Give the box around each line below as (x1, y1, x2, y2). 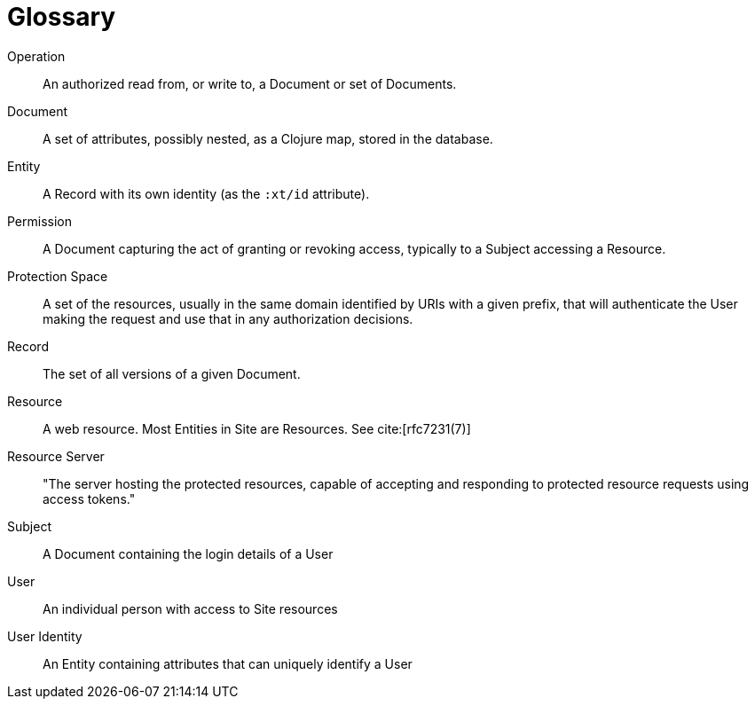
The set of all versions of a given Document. (43, 365, 301, 381)
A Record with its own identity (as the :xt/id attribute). (43, 185, 370, 201)
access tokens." (43, 490, 136, 506)
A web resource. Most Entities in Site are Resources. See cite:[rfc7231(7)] (43, 420, 471, 436)
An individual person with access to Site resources (43, 600, 338, 616)
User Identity (7, 628, 83, 644)
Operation (7, 48, 66, 64)
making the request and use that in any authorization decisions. (43, 310, 413, 326)
